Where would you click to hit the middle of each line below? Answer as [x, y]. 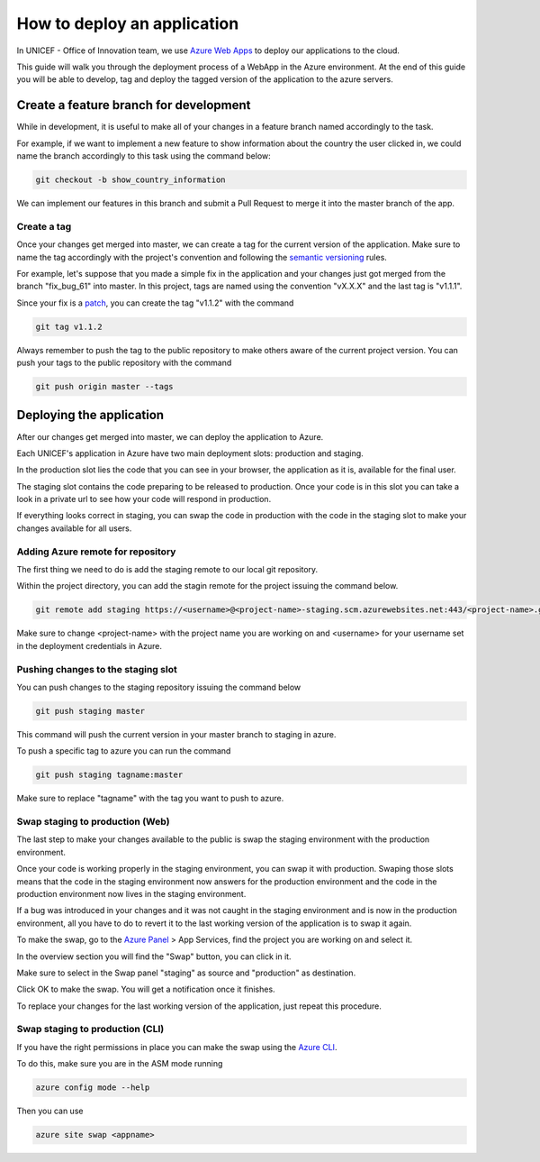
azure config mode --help [93, 1088]
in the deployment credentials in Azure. [89, 645]
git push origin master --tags [105, 387]
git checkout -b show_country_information [130, 180]
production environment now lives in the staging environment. [131, 893]
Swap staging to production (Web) [93, 822]
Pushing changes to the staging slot [97, 669]
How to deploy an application [128, 23]
